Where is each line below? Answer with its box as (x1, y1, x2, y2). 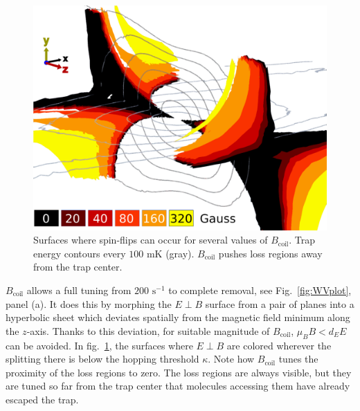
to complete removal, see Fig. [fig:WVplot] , (168, 283, 352, 297)
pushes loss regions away (218, 246, 323, 260)
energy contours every (33, 246, 126, 260)
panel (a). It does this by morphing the (6, 296, 172, 311)
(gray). (165, 246, 195, 260)
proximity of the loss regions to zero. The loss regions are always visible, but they (6, 365, 352, 379)
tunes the (278, 351, 318, 366)
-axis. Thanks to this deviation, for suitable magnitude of (26, 323, 270, 338)
